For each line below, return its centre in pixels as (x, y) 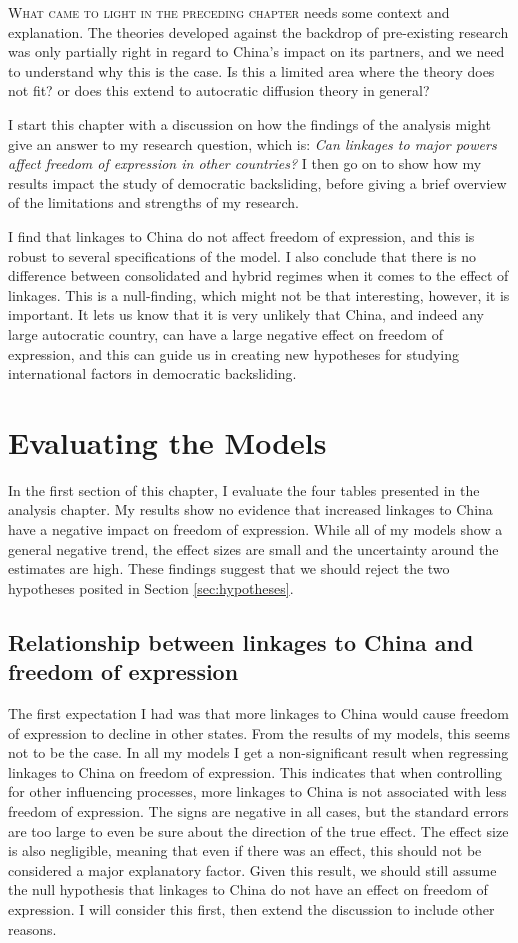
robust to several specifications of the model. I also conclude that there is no (242, 255)
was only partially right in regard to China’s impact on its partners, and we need (256, 51)
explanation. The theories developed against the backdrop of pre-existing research (258, 31)
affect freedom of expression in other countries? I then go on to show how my (245, 163)
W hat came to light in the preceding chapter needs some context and (229, 12)
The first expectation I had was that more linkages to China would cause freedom (258, 712)
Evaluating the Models (167, 441)
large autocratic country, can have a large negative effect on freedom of (225, 333)
